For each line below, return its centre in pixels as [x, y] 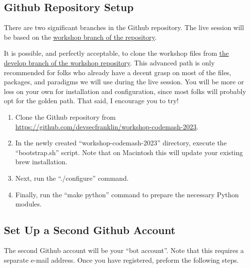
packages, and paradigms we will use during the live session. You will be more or [124, 82]
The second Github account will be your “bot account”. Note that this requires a [124, 250]
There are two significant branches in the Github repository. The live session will [124, 27]
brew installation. [41, 162]
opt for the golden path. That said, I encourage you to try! [91, 101]
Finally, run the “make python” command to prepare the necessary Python [127, 194]
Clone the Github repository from [66, 117]
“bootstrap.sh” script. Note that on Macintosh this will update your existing [129, 152]
